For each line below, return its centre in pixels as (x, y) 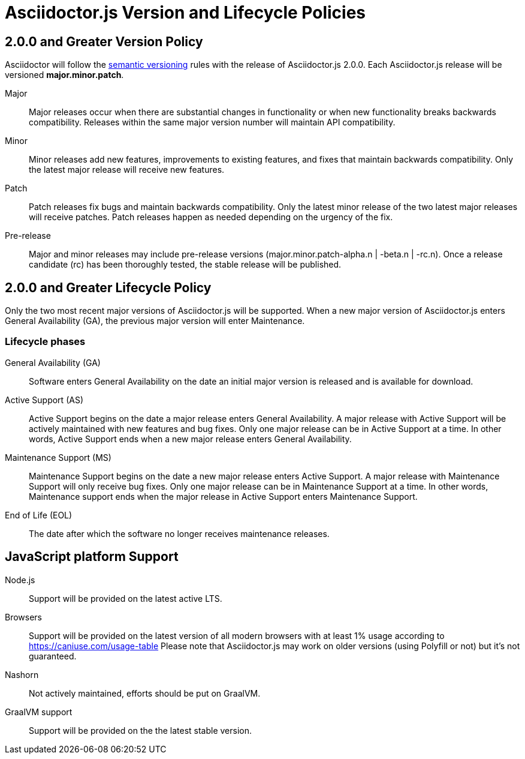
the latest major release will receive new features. (127, 170)
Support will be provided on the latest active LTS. (126, 598)
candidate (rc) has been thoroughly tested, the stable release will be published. (185, 265)
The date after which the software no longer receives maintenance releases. (179, 533)
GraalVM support (39, 712)
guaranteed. (53, 656)
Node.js (20, 580)
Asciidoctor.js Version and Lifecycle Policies (185, 13)
